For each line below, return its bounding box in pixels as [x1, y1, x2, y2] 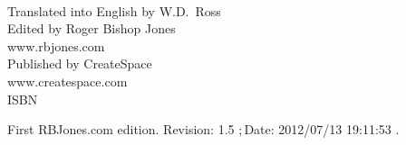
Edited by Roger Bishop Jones [7, 19, 176, 38]
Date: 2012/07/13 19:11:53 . [244, 120, 400, 139]
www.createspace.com [7, 71, 128, 90]
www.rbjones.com [7, 36, 105, 55]
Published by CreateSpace [7, 54, 152, 73]
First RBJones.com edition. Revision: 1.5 [7, 120, 235, 139]
